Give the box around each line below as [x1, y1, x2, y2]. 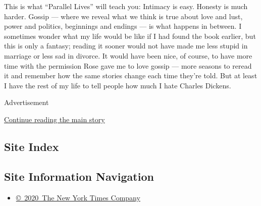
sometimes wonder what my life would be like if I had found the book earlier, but [4, 30, 256, 41]
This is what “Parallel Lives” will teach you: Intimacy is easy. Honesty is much [4, 1, 248, 11]
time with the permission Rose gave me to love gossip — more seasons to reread [4, 60, 252, 71]
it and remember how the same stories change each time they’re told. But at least [4, 70, 257, 81]
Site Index [4, 138, 59, 154]
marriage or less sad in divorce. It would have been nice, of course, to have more [4, 50, 252, 61]
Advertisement [4, 97, 49, 108]
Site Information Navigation [4, 168, 154, 184]
